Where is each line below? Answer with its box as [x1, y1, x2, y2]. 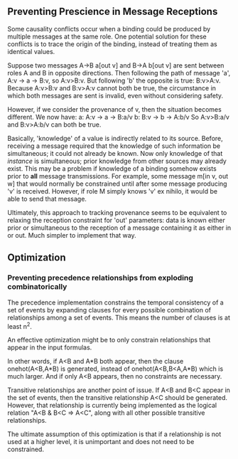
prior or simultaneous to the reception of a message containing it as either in [7, 223, 232, 232]
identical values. [7, 47, 55, 56]
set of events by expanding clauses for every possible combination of [7, 305, 212, 314]
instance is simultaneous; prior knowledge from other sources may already [7, 157, 227, 165]
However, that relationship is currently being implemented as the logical [7, 401, 217, 410]
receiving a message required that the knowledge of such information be [7, 142, 221, 150]
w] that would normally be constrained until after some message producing [7, 179, 227, 188]
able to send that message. [7, 194, 87, 203]
